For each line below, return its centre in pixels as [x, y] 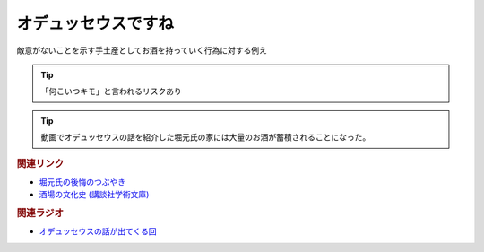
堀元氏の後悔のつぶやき [82, 182]
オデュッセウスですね [95, 23]
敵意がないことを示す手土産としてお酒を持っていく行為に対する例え [142, 50]
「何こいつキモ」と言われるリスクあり [112, 91]
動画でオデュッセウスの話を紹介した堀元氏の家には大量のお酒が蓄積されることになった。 [206, 137]
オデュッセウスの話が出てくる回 [98, 231]
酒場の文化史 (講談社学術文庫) [94, 195]
